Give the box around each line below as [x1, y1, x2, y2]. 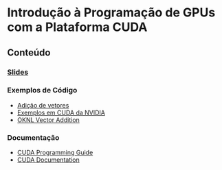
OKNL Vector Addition [16, 115, 80, 124]
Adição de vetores [16, 101, 69, 109]
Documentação [7, 132, 60, 142]
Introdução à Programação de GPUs [7, 5, 216, 21]
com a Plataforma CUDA [7, 19, 148, 35]
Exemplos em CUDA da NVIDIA [16, 108, 105, 117]
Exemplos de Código [7, 86, 78, 95]
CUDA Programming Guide [16, 149, 93, 157]
